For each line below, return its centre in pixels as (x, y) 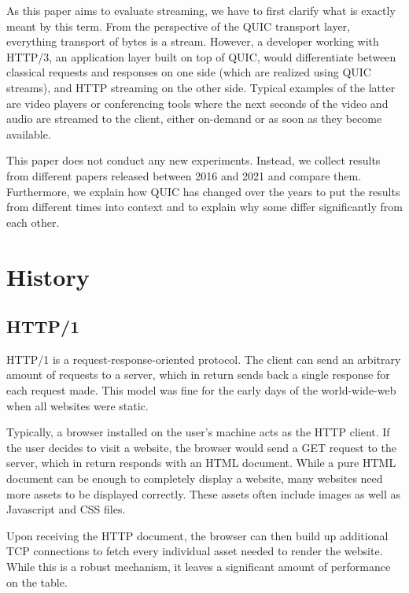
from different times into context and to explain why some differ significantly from (204, 207)
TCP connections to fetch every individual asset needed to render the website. (195, 551)
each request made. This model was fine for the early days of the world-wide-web (201, 390)
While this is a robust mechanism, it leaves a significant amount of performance (199, 567)
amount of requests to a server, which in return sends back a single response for (198, 374)
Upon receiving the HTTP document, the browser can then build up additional (197, 535)
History (48, 276)
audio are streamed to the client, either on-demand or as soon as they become (194, 119)
